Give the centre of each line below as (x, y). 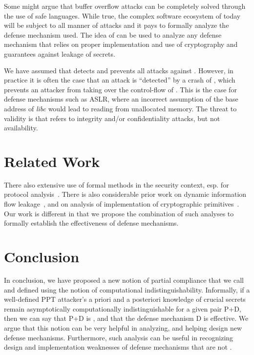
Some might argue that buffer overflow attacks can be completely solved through (125, 6)
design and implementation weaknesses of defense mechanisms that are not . (118, 347)
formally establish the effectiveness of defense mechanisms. (91, 223)
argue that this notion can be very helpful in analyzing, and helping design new (123, 327)
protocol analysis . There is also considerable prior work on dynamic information (125, 194)
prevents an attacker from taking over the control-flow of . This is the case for (120, 89)
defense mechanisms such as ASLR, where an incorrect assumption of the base (121, 99)
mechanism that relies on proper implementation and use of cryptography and (121, 44)
